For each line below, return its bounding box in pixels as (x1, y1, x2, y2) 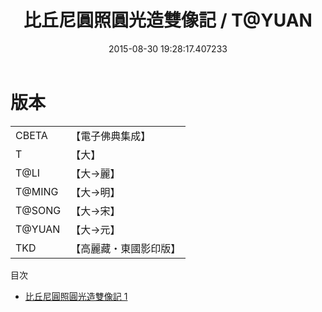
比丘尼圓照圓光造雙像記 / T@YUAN (23, 9, 313, 32)
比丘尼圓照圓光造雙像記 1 (24, 290, 128, 302)
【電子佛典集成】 (70, 129, 152, 143)
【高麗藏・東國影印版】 (70, 241, 182, 255)
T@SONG (15, 203, 62, 217)
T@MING (15, 184, 59, 198)
